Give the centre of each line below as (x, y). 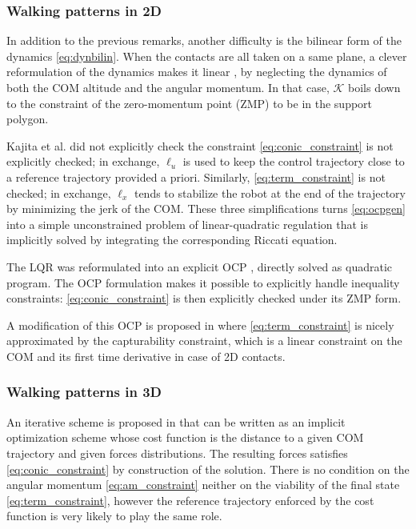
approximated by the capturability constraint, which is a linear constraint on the (204, 341)
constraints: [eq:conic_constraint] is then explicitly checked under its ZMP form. (204, 298)
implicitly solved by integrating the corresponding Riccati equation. (172, 240)
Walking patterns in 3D (84, 392)
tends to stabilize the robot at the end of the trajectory (270, 192)
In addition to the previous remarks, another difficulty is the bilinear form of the (204, 40)
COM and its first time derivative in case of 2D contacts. (146, 356)
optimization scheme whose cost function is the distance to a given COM (185, 437)
